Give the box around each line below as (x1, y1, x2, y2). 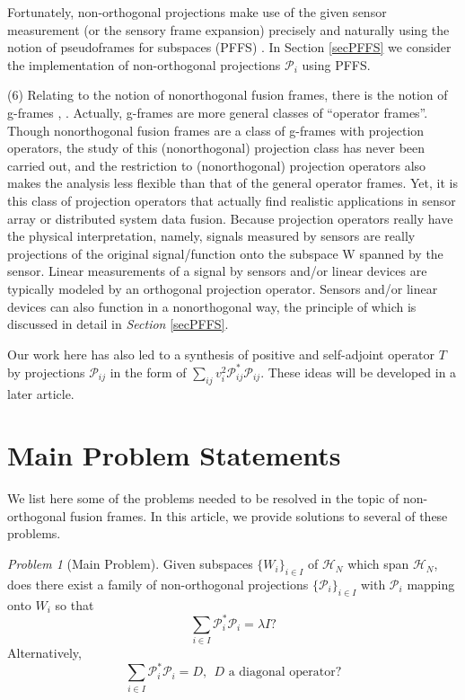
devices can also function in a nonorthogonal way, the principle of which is (7, 297, 417, 315)
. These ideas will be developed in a (260, 362, 457, 381)
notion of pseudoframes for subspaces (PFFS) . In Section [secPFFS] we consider (7, 38, 452, 57)
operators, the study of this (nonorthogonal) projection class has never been (7, 138, 426, 157)
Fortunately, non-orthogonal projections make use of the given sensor (7, 3, 387, 21)
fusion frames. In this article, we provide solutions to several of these (70, 506, 448, 525)
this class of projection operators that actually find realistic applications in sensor (7, 191, 456, 209)
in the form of (110, 362, 187, 381)
